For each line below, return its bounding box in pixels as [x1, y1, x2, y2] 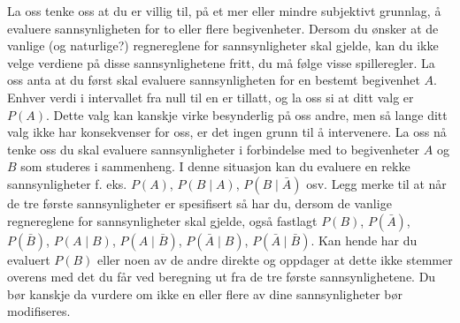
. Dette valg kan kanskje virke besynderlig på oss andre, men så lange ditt [45, 105, 448, 124]
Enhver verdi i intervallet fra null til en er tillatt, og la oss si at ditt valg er [7, 87, 414, 106]
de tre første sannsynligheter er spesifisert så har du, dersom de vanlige [7, 193, 392, 212]
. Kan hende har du [310, 230, 418, 249]
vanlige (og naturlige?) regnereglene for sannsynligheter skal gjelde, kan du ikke [7, 36, 439, 55]
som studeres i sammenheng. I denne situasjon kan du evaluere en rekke [20, 157, 410, 176]
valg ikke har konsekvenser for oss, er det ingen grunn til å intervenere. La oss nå [7, 123, 447, 141]
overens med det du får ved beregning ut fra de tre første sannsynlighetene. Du [7, 267, 436, 286]
